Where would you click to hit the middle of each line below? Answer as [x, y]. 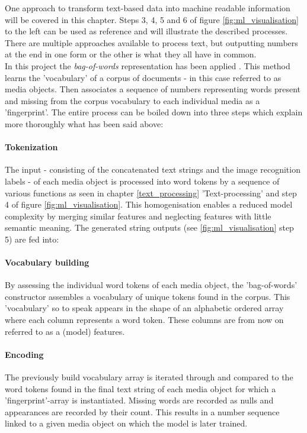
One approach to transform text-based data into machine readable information [148, 8]
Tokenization [31, 147]
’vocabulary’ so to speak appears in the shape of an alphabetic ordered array [144, 308]
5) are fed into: [32, 239]
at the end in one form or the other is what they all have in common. [131, 54]
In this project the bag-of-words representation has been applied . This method [148, 65]
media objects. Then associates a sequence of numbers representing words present [153, 89]
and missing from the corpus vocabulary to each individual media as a [132, 100]
